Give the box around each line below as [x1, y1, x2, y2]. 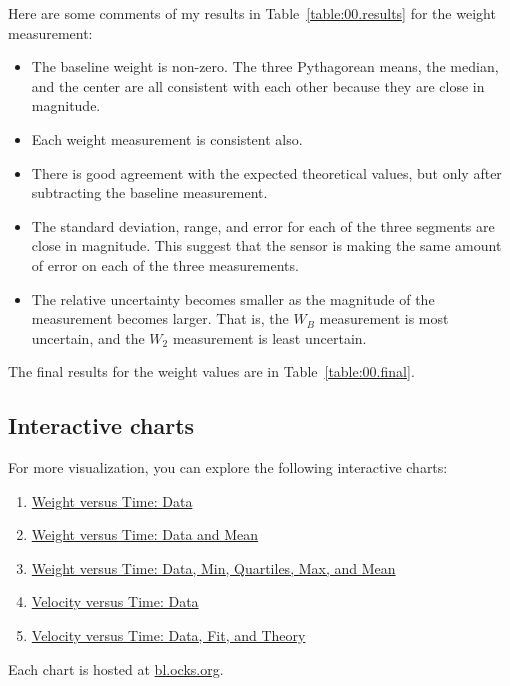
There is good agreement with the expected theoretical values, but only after [31, 162, 502, 183]
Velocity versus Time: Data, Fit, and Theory [31, 625, 306, 646]
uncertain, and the [31, 327, 145, 348]
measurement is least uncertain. [172, 327, 367, 348]
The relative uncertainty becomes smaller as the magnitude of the [31, 288, 435, 309]
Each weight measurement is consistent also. [31, 128, 303, 149]
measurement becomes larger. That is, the [31, 308, 289, 329]
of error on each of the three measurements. [31, 254, 299, 275]
